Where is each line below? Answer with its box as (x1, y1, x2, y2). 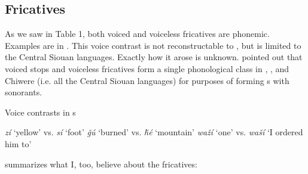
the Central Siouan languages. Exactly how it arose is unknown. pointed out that (5, 51, 303, 63)
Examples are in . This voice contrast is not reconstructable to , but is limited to (5, 39, 301, 51)
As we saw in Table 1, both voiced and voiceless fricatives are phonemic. (5, 27, 270, 40)
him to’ (5, 137, 32, 150)
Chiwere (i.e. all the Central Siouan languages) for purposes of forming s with (5, 74, 289, 86)
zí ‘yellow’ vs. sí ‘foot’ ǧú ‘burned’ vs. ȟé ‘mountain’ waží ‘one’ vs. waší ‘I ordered (5, 126, 303, 138)
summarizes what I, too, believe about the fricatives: (5, 157, 197, 170)
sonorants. (5, 86, 42, 98)
